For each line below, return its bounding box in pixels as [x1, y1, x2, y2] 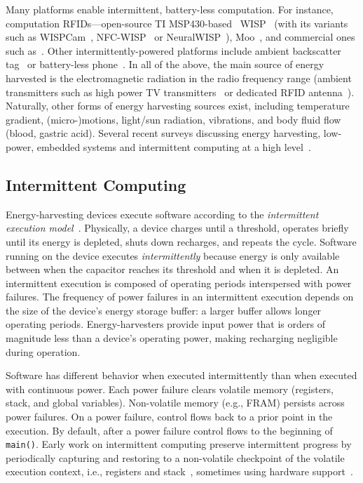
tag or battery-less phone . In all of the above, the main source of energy [6, 57, 324, 72]
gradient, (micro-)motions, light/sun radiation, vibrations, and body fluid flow [6, 112, 341, 126]
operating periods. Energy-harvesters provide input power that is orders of [6, 317, 325, 331]
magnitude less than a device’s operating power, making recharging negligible [6, 331, 338, 345]
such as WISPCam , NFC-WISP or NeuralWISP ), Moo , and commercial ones [6, 29, 355, 44]
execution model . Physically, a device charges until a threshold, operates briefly [6, 220, 349, 235]
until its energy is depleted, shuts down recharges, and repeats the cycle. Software [6, 234, 357, 249]
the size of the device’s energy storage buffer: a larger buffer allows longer [6, 303, 322, 317]
